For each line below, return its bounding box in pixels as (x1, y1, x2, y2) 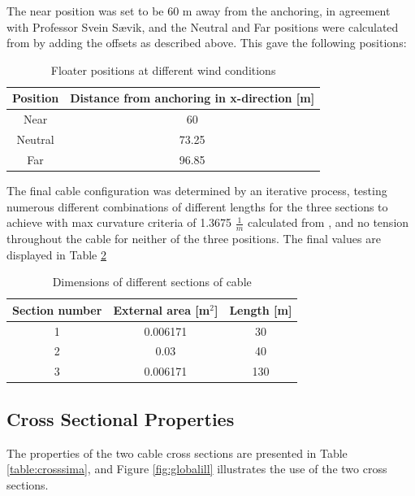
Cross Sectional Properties (6, 406, 235, 431)
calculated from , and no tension (247, 214, 409, 231)
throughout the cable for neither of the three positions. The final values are (6, 230, 381, 247)
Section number (12, 301, 102, 318)
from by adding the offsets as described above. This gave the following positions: (6, 34, 407, 51)
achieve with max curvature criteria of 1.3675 (6, 214, 232, 231)
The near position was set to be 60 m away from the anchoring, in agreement (6, 2, 391, 19)
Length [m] (229, 301, 292, 318)
